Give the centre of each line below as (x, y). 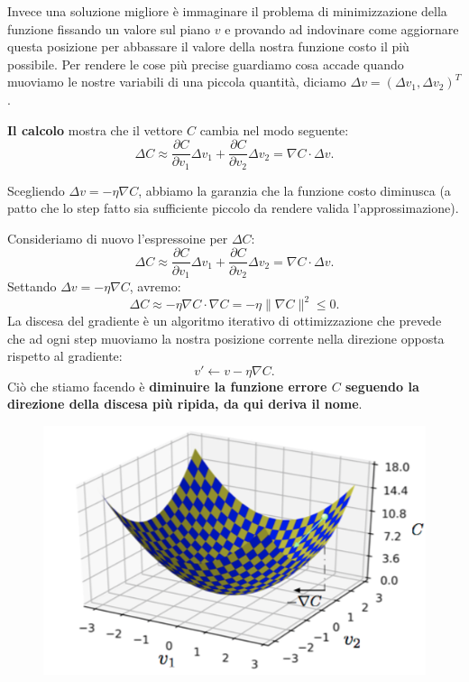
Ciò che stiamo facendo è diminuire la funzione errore (167, 386)
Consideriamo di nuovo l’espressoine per (118, 238)
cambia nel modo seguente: (274, 129)
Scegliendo (36, 190)
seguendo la (382, 386)
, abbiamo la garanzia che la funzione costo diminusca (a (294, 190)
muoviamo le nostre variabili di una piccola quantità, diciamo (177, 82)
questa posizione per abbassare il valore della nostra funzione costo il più (208, 46)
